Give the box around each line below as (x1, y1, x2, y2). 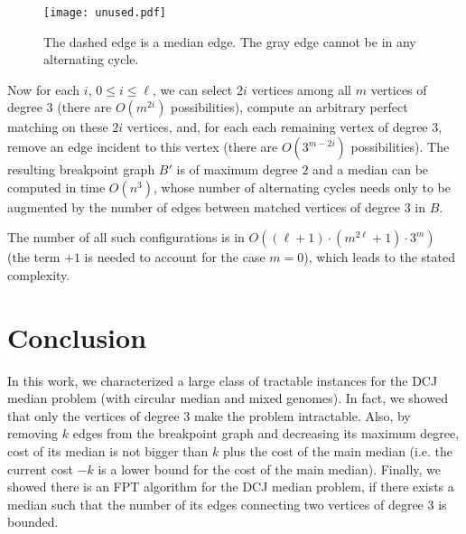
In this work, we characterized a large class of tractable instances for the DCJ (7, 370, 438, 389)
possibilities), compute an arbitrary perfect (171, 98, 408, 117)
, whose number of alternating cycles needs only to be (154, 177, 451, 196)
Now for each (7, 80, 80, 98)
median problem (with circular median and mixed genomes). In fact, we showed (7, 389, 448, 408)
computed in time (7, 177, 106, 196)
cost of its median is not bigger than (7, 441, 209, 460)
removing (7, 424, 59, 443)
